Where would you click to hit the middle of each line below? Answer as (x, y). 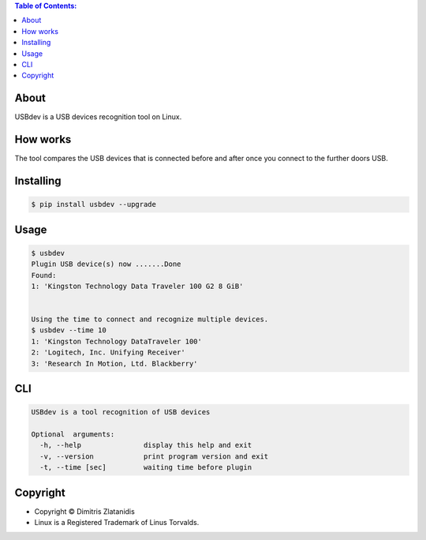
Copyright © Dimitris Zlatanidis (85, 511)
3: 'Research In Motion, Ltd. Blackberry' (114, 364)
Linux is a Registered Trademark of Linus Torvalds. (117, 523)
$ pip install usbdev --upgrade (94, 204)
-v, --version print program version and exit (154, 456)
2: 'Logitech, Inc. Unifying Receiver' (108, 352)
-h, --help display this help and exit (146, 445)
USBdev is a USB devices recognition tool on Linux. (98, 117)
